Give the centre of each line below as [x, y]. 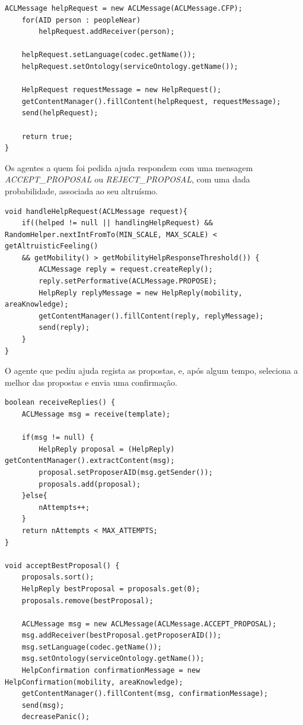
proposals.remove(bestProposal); [87, 601]
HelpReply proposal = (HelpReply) [107, 449]
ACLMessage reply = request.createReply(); [126, 269]
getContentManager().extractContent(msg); [90, 461]
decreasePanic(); [56, 717]
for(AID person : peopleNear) [81, 20]
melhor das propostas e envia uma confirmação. [91, 382]
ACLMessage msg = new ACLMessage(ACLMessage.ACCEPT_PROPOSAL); [149, 624]
